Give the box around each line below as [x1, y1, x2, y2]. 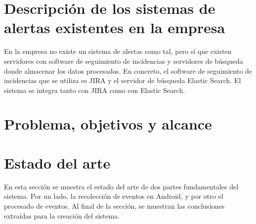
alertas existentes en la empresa [4, 17, 225, 38]
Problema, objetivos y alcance [4, 114, 212, 134]
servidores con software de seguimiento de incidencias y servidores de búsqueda [4, 55, 243, 66]
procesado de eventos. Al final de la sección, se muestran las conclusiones [4, 200, 225, 211]
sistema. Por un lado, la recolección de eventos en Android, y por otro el [4, 191, 223, 201]
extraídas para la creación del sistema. [4, 210, 120, 221]
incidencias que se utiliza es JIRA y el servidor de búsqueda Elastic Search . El [4, 75, 241, 86]
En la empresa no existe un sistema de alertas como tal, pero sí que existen [4, 46, 232, 56]
